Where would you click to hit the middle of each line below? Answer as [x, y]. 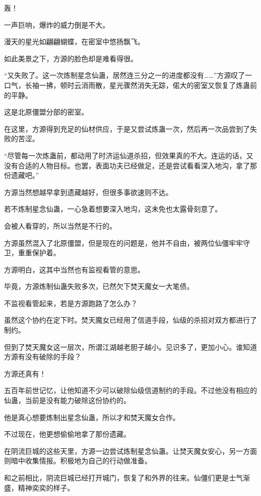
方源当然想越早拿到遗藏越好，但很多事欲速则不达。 [88, 192]
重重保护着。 [39, 253]
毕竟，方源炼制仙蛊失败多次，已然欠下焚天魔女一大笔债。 [99, 286]
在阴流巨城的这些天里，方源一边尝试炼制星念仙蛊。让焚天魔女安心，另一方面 [130, 451]
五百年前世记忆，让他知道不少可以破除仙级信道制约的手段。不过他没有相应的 [130, 390]
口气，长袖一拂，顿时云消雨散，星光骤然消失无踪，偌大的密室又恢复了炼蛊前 [130, 85]
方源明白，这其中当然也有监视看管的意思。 [74, 269]
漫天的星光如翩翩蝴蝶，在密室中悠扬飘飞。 [74, 41]
